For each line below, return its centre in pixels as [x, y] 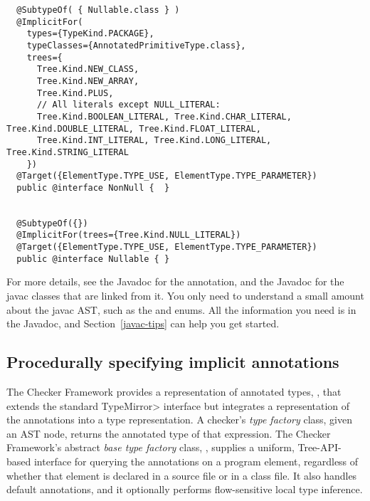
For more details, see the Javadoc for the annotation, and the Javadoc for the [175, 281]
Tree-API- [319, 447]
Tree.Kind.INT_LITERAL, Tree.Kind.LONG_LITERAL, [154, 141]
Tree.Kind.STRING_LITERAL [68, 152]
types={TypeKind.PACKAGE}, [90, 34]
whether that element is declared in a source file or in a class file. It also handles [182, 475]
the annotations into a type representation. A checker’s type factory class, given [179, 420]
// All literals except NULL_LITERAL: [128, 105]
